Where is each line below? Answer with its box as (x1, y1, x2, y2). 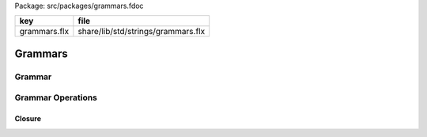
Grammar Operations (14, 92, 98, 103)
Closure (14, 114, 41, 124)
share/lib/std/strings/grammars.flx (77, 26, 206, 37)
